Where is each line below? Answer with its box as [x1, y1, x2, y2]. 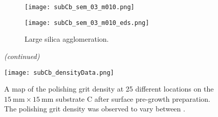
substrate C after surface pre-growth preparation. [56, 93, 211, 104]
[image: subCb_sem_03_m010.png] [25, 4, 135, 11]
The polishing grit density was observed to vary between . [4, 103, 185, 114]
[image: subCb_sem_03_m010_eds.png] [25, 19, 149, 26]
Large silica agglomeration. [25, 34, 109, 44]
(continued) [4, 50, 40, 61]
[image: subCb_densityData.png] [4, 69, 114, 76]
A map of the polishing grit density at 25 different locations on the [4, 83, 214, 94]
